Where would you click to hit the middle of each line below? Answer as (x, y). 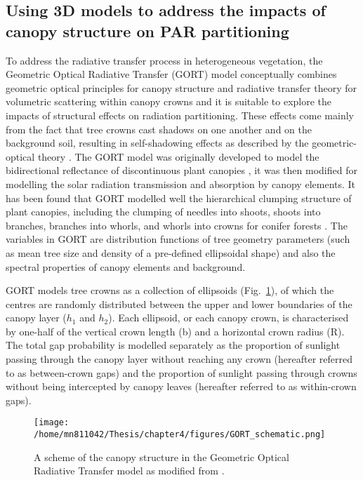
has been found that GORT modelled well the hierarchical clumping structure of (179, 198)
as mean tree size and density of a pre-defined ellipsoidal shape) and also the (171, 252)
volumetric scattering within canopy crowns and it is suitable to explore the (169, 101)
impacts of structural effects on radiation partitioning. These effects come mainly (180, 115)
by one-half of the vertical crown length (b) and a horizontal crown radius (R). (175, 331)
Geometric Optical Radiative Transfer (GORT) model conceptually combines (171, 74)
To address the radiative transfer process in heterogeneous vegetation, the (164, 60)
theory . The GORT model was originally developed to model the (178, 156)
